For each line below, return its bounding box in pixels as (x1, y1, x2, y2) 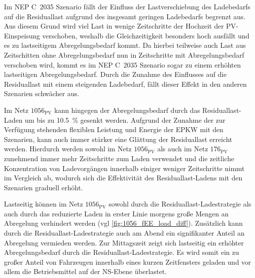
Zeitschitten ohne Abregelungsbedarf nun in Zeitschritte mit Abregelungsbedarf (4, 49, 245, 60)
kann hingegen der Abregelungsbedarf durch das (54, 104, 200, 115)
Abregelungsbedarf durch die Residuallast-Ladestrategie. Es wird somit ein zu (4, 247, 239, 257)
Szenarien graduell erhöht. (4, 182, 83, 192)
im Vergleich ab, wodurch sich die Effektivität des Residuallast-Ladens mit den (4, 173, 243, 183)
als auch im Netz (157, 143, 208, 154)
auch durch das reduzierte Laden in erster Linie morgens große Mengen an (4, 208, 229, 218)
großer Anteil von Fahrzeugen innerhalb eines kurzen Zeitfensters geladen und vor (4, 256, 251, 267)
